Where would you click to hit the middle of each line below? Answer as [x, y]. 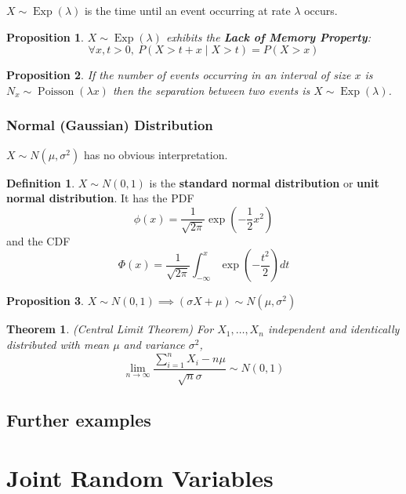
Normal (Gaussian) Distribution [110, 125]
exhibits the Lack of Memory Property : [268, 36]
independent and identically [333, 329]
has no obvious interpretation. [156, 154]
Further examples [79, 420]
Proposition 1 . [45, 36]
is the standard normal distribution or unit [264, 182]
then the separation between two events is [211, 90]
